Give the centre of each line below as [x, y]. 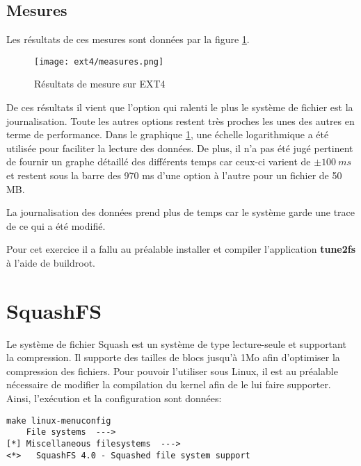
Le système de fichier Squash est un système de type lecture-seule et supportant [176, 343]
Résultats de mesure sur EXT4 [100, 84]
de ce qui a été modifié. [56, 225]
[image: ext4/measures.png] [99, 61]
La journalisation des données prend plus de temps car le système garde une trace [181, 212]
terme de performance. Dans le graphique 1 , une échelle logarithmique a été [168, 134]
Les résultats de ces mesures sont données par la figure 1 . [128, 39]
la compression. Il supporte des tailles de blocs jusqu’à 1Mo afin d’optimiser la [173, 357]
